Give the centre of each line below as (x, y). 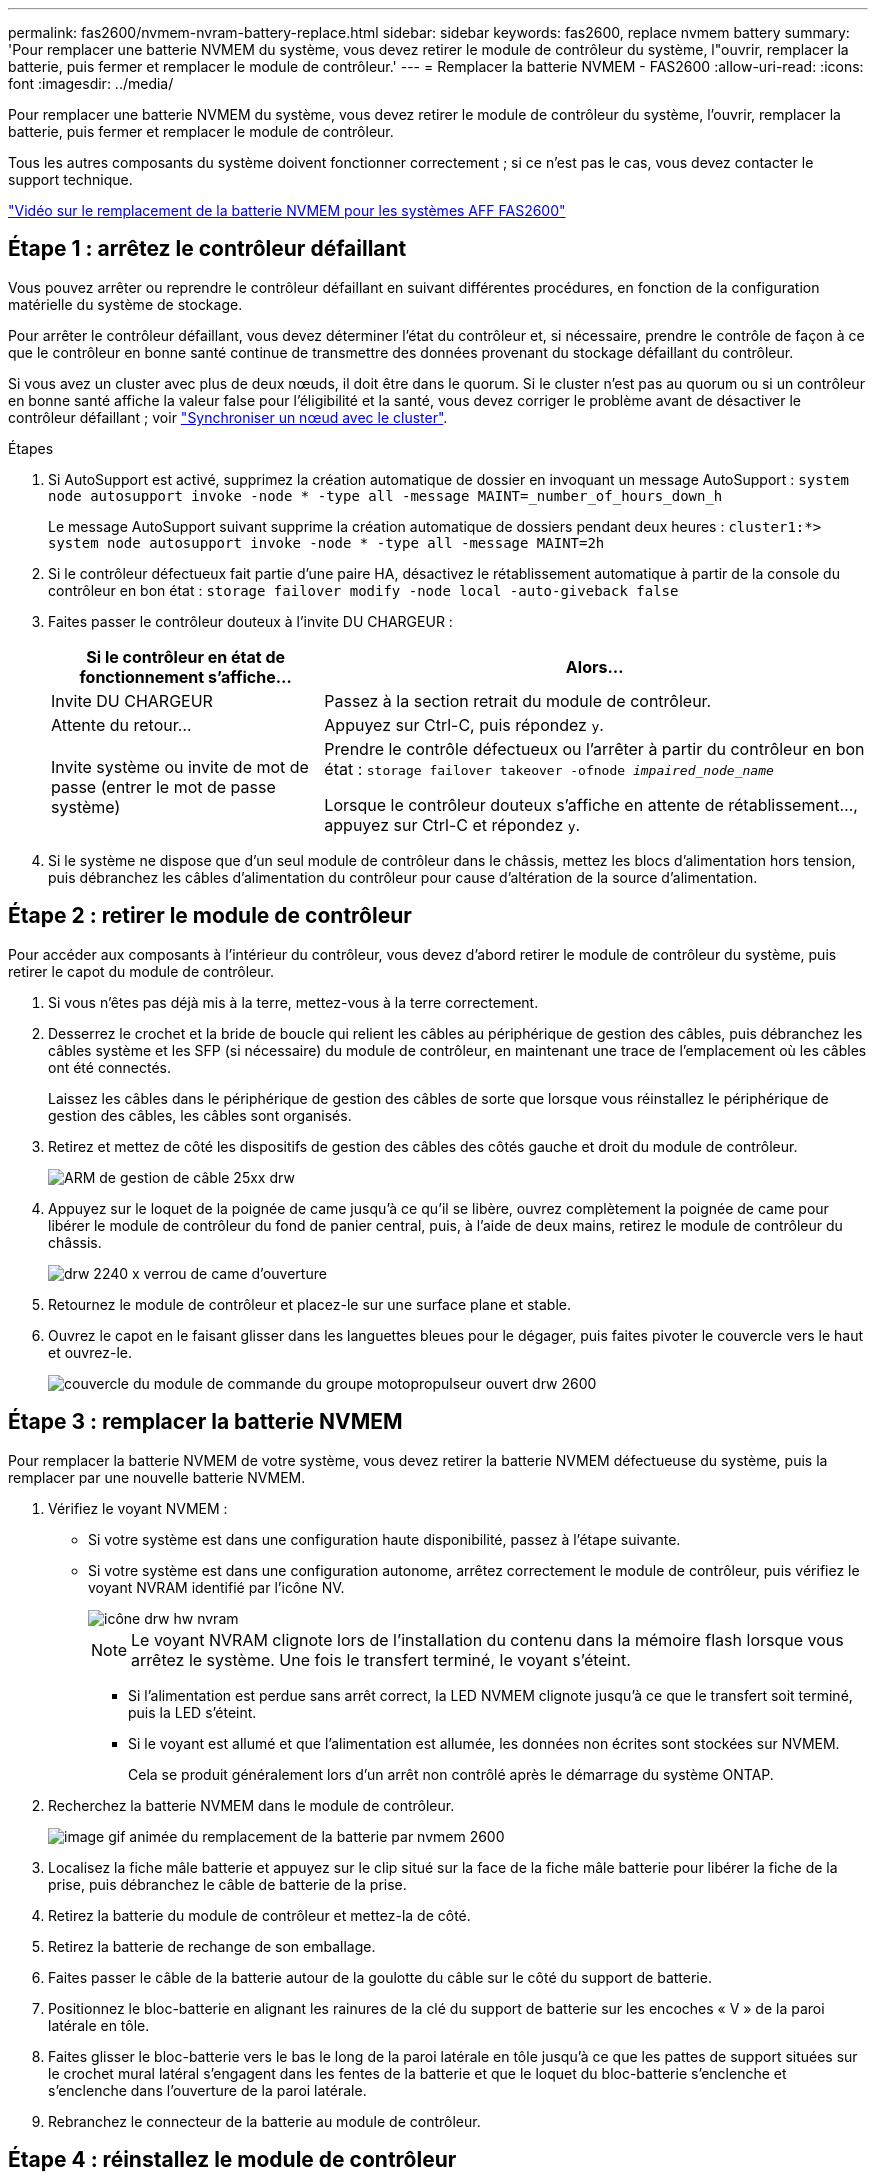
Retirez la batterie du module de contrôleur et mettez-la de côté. (259, 1915)
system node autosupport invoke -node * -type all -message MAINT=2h (326, 542)
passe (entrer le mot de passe (163, 786)
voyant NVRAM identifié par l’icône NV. (216, 1587)
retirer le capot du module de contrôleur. (141, 971)
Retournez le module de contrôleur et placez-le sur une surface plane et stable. (310, 1304)
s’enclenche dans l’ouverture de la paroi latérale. (207, 2090)
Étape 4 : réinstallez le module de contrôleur (232, 2159)
